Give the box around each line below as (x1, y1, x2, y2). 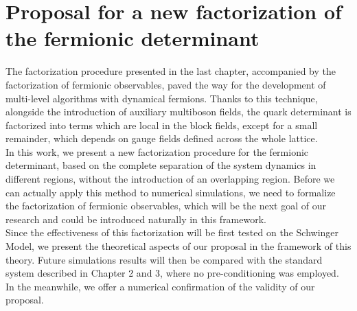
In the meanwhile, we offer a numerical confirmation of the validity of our (5, 279, 315, 293)
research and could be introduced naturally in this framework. (5, 211, 266, 226)
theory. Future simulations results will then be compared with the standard (5, 252, 323, 266)
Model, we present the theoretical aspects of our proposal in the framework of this (5, 239, 352, 253)
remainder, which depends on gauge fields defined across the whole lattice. (5, 131, 318, 146)
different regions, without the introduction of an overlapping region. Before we (5, 172, 335, 186)
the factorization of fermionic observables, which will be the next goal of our (5, 198, 326, 213)
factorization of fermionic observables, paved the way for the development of (5, 77, 326, 91)
